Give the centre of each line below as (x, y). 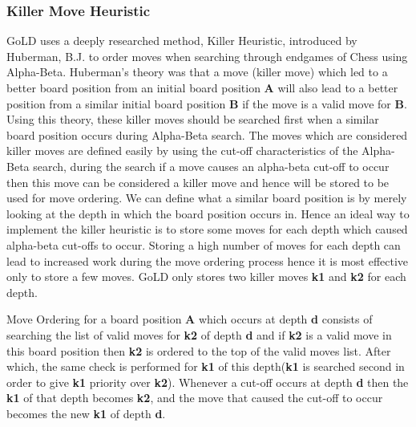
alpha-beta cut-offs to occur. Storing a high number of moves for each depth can (204, 244)
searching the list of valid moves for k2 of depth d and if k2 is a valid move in (199, 334)
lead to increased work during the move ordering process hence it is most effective (208, 260)
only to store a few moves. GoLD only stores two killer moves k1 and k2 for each (206, 277)
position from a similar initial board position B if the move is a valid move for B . (207, 103)
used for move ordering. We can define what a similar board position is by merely (207, 198)
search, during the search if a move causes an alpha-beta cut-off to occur (211, 166)
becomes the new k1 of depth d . (86, 413)
